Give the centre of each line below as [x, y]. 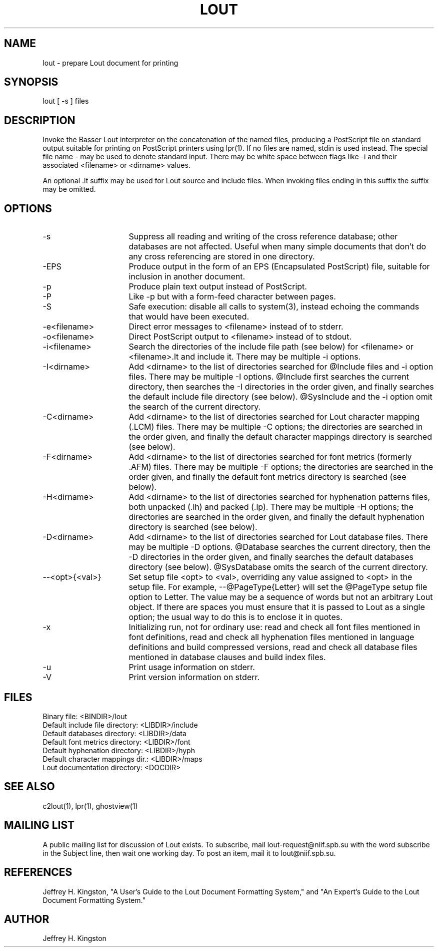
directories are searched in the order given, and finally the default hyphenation [276, 517]
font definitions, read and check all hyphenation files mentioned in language [271, 637]
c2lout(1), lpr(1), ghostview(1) [90, 806]
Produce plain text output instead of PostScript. [218, 287]
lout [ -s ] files [66, 101]
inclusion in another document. [187, 277]
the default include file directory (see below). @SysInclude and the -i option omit [280, 397]
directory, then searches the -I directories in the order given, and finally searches [281, 387]
